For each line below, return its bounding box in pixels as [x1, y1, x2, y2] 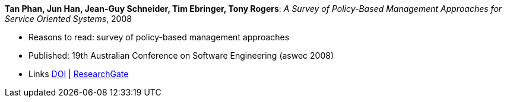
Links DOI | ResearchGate [28, 69, 129, 79]
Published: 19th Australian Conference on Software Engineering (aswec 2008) [28, 50, 334, 60]
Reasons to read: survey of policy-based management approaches [28, 32, 290, 42]
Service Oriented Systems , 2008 [5, 14, 132, 24]
